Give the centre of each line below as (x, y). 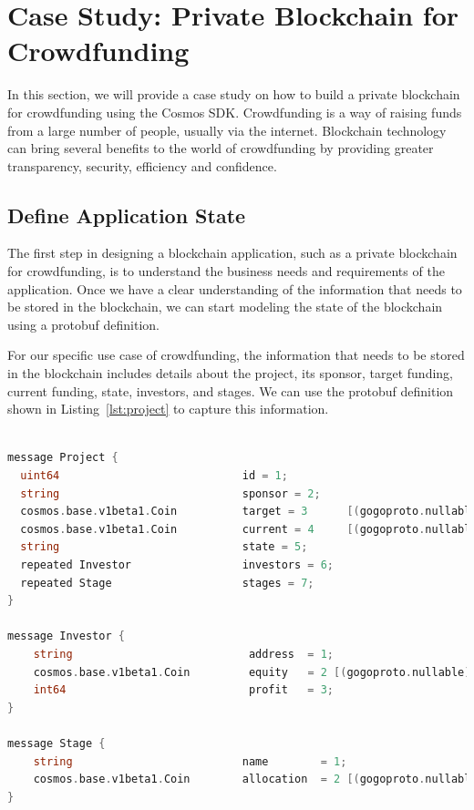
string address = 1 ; (183, 654)
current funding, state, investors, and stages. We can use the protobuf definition (231, 390)
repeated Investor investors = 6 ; (177, 564)
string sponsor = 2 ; (170, 493)
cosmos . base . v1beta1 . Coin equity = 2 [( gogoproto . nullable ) (252, 672)
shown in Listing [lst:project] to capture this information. (168, 409)
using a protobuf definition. (84, 324)
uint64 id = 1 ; (154, 476)
